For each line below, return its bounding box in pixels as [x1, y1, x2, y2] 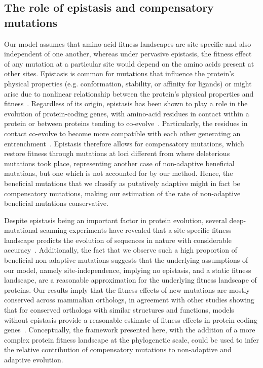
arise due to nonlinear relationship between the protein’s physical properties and [4, 88, 254, 99]
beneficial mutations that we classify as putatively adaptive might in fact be [4, 177, 240, 188]
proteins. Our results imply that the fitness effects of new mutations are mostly [4, 284, 250, 295]
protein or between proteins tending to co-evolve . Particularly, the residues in [4, 118, 248, 129]
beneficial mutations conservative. [4, 198, 108, 208]
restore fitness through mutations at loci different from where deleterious [4, 148, 230, 159]
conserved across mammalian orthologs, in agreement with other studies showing [4, 294, 254, 305]
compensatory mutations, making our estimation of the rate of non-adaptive [4, 188, 241, 198]
